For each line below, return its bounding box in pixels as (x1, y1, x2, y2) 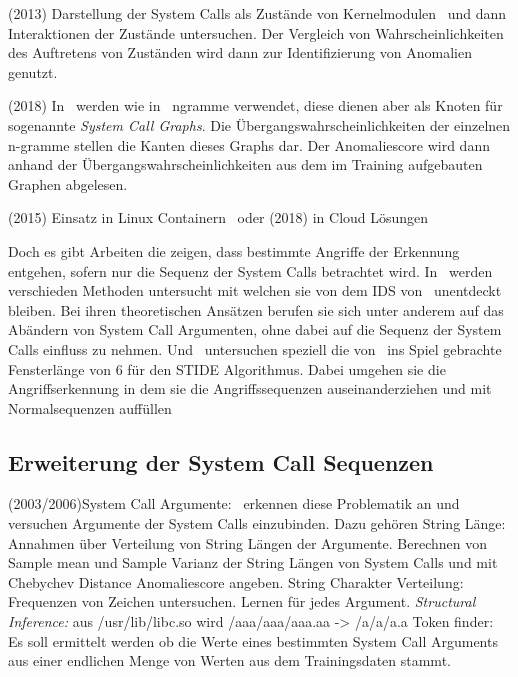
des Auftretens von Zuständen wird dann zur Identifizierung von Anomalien (8, 42, 472, 63)
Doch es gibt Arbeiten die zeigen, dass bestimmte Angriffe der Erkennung (8, 240, 460, 261)
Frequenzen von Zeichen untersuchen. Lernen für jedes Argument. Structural (8, 591, 476, 612)
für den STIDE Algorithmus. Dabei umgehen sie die (127, 358, 446, 379)
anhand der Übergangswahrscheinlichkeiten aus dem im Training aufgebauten (8, 154, 483, 175)
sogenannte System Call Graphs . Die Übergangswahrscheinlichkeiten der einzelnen (8, 114, 511, 135)
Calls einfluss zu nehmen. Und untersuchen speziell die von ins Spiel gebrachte (8, 338, 502, 359)
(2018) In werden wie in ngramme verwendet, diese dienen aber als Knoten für (8, 95, 503, 116)
